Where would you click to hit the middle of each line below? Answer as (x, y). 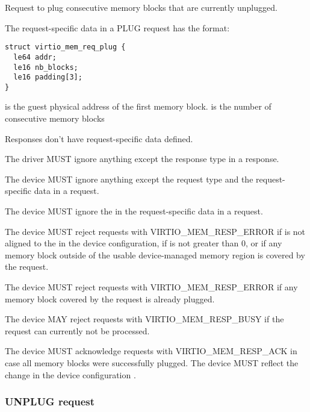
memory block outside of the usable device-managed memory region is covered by (155, 254)
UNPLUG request (50, 401)
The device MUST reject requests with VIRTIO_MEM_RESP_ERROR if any (151, 287)
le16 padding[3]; (48, 77)
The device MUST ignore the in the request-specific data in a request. (134, 211)
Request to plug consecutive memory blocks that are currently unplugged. (141, 7)
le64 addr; (35, 57)
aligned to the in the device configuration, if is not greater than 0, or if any (144, 243)
